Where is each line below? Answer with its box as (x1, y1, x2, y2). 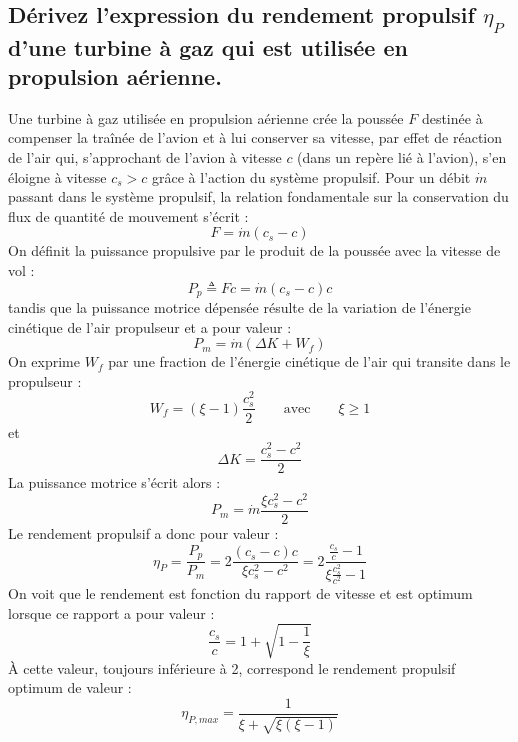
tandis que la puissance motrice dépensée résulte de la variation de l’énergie (8, 296, 471, 317)
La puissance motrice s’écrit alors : (8, 472, 221, 493)
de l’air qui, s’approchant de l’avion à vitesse (8, 146, 282, 167)
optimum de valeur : (8, 677, 132, 698)
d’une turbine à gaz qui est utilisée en (8, 31, 408, 62)
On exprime (8, 351, 80, 372)
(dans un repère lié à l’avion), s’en (297, 146, 507, 167)
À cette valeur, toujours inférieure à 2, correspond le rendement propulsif (8, 657, 456, 678)
